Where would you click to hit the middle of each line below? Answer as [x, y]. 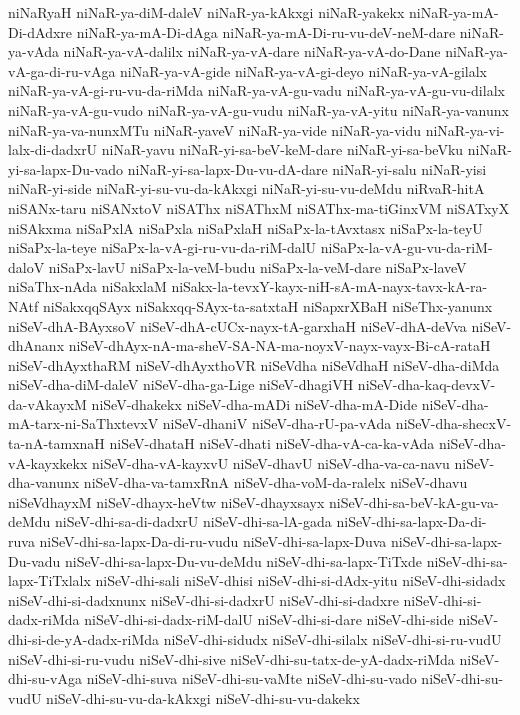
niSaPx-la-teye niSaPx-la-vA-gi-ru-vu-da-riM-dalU [162, 247]
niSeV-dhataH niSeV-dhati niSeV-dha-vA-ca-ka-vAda [272, 443]
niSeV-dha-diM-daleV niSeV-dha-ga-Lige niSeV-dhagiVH [181, 384]
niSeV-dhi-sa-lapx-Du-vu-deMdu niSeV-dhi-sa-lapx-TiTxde [243, 560]
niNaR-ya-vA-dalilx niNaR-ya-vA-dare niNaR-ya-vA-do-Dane [252, 51]
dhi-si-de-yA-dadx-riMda [84, 639]
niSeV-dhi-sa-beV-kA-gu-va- [413, 501]
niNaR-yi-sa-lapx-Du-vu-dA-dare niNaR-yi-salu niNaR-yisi [307, 168]
